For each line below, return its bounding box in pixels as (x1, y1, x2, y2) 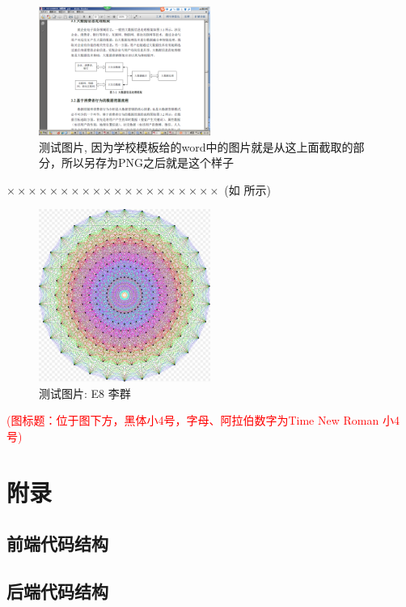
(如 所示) (224, 181, 271, 198)
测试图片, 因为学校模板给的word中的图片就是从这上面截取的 (39, 138, 353, 155)
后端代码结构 (6, 579, 108, 604)
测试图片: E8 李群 (39, 384, 131, 401)
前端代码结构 (6, 531, 108, 556)
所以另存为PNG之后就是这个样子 (61, 154, 235, 171)
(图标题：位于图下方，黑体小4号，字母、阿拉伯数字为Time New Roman (6, 412, 379, 429)
